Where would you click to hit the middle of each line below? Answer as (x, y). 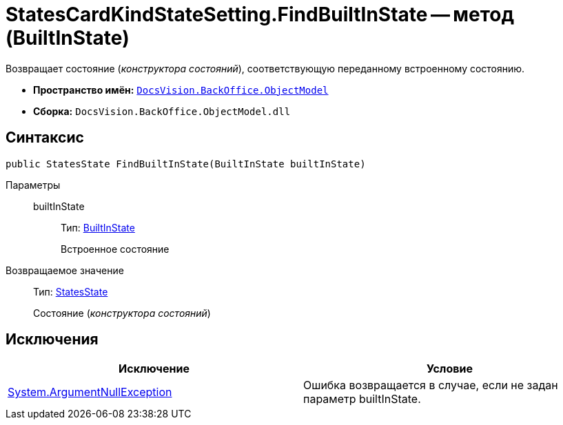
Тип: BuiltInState (98, 227)
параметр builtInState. (362, 399)
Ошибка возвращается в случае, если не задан (431, 385)
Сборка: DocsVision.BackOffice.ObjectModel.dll (162, 111)
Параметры (33, 185)
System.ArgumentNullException (90, 392)
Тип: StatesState (71, 291)
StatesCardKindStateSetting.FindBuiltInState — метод (260, 14)
